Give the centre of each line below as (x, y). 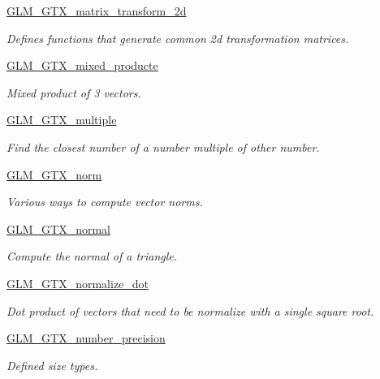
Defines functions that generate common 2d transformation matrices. (178, 38)
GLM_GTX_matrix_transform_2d (97, 11)
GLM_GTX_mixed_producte (82, 65)
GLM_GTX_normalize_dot (78, 283)
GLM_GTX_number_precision (86, 338)
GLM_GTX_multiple (62, 120)
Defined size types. (52, 365)
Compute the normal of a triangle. (92, 256)
